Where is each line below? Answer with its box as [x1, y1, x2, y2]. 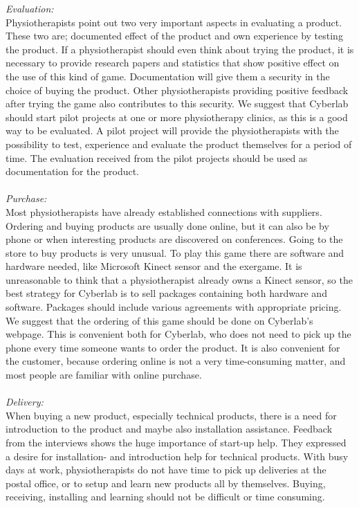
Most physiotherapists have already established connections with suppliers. [6, 204, 322, 219]
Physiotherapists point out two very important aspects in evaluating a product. [6, 15, 342, 29]
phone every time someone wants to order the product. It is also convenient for [6, 340, 340, 354]
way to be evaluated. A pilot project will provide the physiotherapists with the [6, 123, 339, 138]
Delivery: [6, 394, 44, 409]
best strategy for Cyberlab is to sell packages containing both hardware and [6, 286, 327, 300]
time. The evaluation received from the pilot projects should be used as [6, 150, 308, 165]
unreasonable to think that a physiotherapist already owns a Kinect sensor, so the [6, 272, 353, 287]
